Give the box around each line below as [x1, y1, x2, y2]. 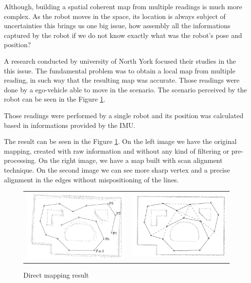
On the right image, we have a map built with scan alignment [38, 155, 223, 165]
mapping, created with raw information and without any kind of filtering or [4, 145, 230, 156]
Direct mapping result [23, 269, 89, 280]
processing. [4, 155, 36, 165]
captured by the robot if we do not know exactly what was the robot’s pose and [4, 30, 242, 40]
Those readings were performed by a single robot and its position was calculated [4, 110, 244, 120]
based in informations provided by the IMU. [4, 120, 136, 130]
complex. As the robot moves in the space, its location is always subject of [4, 11, 226, 21]
